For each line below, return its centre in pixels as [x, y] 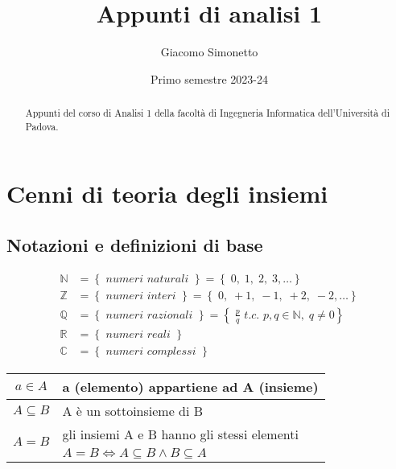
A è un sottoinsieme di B [133, 410]
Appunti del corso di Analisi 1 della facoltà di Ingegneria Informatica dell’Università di [208, 113]
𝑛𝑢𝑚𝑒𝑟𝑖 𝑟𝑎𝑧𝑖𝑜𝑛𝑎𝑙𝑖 [149, 315]
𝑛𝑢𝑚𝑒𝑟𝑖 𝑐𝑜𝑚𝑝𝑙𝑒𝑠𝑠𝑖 [151, 351]
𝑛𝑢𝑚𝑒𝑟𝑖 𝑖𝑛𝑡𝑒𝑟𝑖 [141, 296]
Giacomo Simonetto [209, 52]
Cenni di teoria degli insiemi [167, 193]
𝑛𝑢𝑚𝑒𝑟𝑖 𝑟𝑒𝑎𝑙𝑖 [138, 334]
